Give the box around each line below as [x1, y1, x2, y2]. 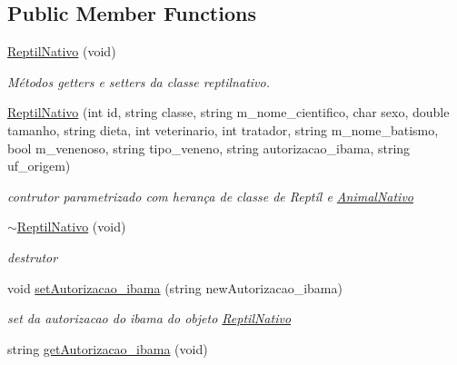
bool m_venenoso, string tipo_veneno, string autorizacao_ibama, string [7, 138, 411, 157]
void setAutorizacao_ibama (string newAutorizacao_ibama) [7, 278, 343, 297]
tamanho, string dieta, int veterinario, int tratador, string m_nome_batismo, [7, 120, 439, 139]
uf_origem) [7, 156, 71, 175]
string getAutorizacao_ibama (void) [7, 339, 208, 358]
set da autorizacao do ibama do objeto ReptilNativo [7, 309, 292, 328]
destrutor [7, 247, 58, 266]
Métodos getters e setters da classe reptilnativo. [7, 72, 270, 91]
